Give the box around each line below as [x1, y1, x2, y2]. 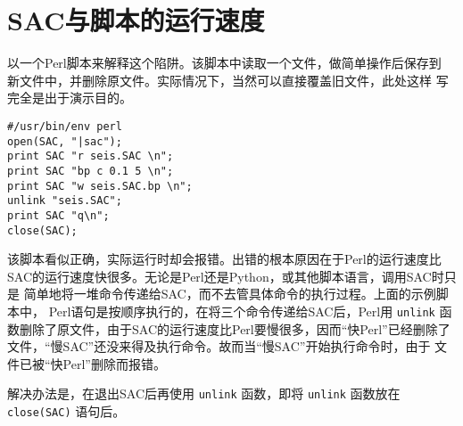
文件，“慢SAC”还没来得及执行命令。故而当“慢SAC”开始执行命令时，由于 [7, 337, 431, 356]
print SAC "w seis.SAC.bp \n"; [7, 179, 193, 193]
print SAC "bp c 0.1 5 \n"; [7, 164, 174, 177]
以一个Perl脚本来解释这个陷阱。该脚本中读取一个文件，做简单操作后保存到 [7, 53, 442, 72]
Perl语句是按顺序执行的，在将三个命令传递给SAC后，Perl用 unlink [48, 301, 435, 320]
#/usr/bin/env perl [7, 119, 122, 133]
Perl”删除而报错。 [62, 354, 166, 373]
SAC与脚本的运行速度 [7, 2, 265, 38]
